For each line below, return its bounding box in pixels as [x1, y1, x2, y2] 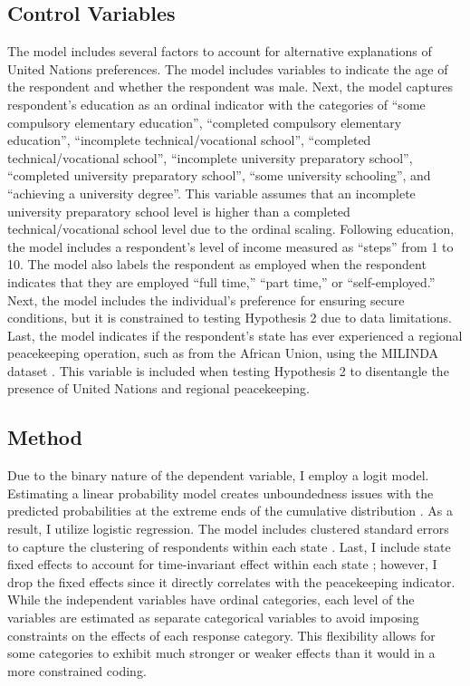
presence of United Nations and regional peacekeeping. [7, 379, 310, 398]
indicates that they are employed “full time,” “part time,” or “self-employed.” [7, 272, 436, 291]
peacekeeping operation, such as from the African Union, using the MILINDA [7, 343, 438, 362]
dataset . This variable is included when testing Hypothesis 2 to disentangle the [7, 361, 449, 380]
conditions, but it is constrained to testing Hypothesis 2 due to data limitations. [7, 308, 452, 327]
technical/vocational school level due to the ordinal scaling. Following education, [7, 219, 455, 238]
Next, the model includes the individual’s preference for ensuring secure [7, 290, 405, 309]
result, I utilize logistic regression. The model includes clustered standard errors [7, 519, 449, 538]
